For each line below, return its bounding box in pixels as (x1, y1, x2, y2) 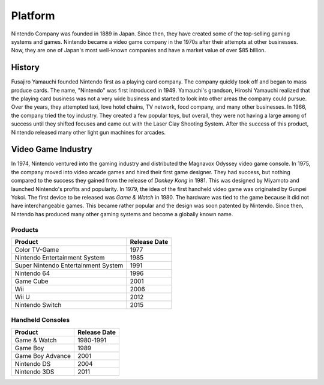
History (11, 62, 40, 73)
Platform (11, 9, 55, 22)
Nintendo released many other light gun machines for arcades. (11, 129, 166, 136)
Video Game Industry (11, 144, 92, 154)
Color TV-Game (14, 245, 59, 253)
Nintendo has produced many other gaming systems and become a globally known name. (11, 210, 233, 217)
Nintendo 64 (14, 269, 50, 277)
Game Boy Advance (14, 351, 71, 360)
